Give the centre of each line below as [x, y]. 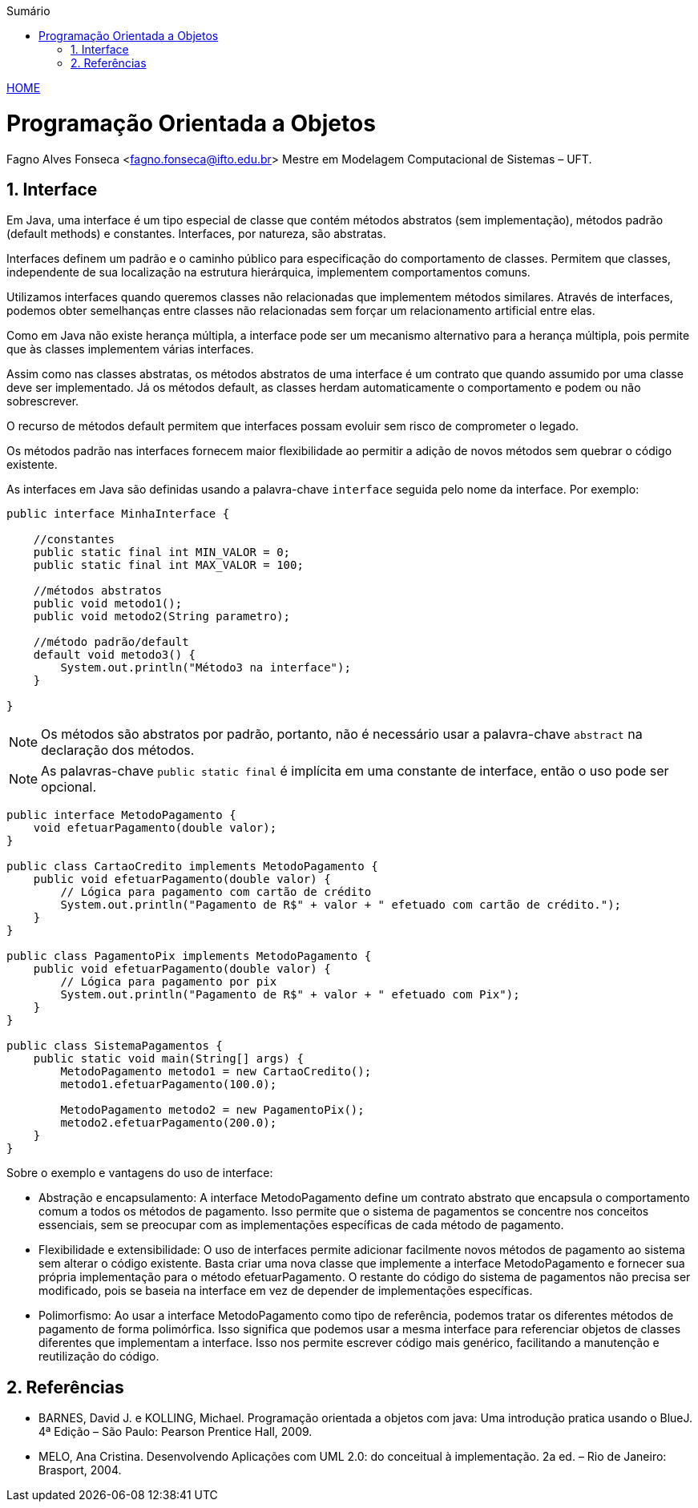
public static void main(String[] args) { [168, 1059]
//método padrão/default [111, 642]
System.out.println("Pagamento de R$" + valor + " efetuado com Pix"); [290, 995]
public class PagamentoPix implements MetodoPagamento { [189, 956]
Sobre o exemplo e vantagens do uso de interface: [140, 1173]
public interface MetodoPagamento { [121, 815]
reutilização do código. [99, 1357]
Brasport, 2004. [80, 1470]
